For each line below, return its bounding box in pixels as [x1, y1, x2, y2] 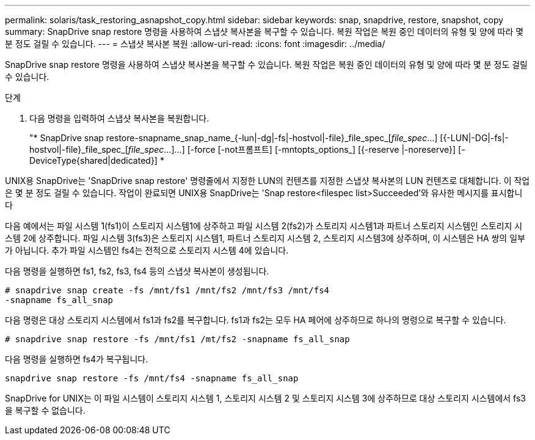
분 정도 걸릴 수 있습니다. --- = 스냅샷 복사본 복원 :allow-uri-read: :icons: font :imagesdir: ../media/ [5, 38, 385, 49]
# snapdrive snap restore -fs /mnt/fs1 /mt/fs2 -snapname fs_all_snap [5, 334, 350, 344]
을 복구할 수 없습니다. [5, 405, 86, 416]
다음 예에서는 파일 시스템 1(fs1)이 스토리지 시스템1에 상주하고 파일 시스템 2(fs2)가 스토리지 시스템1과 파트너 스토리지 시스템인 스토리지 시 [5, 221, 523, 231]
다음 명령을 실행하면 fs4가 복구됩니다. [5, 354, 148, 364]
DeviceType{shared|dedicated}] [29, 155, 158, 166]
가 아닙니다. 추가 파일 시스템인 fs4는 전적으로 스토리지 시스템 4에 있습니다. [5, 245, 289, 255]
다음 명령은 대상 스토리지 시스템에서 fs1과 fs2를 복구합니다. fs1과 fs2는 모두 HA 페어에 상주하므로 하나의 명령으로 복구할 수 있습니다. [5, 315, 506, 325]
